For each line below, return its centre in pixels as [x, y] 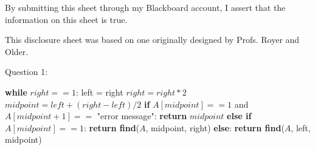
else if [239, 116]
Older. [17, 51]
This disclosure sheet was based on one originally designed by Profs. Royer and [152, 40]
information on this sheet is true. [66, 19]
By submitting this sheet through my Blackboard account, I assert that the [145, 7]
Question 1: [26, 72]
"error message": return [142, 116]
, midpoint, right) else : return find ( [215, 127]
